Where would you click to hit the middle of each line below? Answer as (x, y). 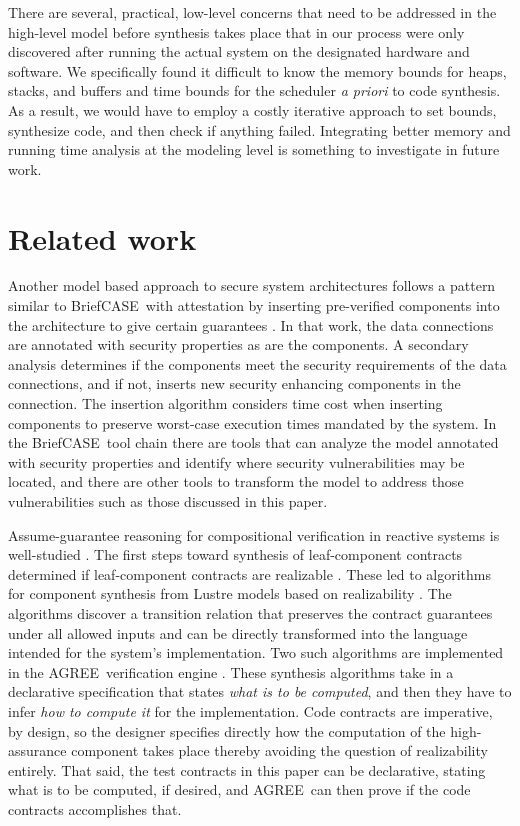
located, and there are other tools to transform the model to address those (236, 481)
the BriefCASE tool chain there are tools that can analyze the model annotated (253, 442)
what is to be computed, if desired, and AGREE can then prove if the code (239, 789)
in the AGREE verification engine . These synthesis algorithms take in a (231, 671)
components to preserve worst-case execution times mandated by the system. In (252, 422)
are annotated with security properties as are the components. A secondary (238, 344)
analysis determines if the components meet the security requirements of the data (257, 363)
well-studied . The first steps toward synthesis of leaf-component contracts (235, 554)
